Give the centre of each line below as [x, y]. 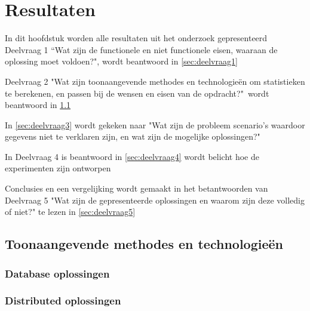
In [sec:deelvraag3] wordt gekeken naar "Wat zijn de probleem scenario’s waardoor [155, 124]
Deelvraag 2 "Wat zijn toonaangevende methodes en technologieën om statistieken [155, 81]
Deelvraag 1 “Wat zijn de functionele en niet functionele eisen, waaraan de [141, 49]
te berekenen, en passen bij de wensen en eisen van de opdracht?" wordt [137, 93]
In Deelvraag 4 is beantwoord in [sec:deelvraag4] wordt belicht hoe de [132, 156]
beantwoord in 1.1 [38, 105]
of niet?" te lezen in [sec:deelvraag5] [70, 212]
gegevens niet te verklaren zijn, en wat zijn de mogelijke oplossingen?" [133, 136]
